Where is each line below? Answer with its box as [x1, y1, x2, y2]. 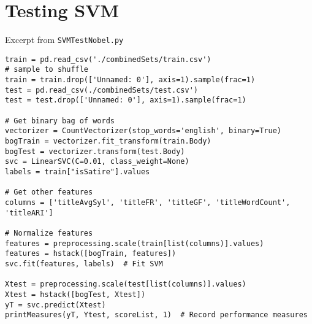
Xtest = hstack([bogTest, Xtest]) [5, 290, 146, 299]
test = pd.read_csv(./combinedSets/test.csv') [5, 85, 198, 94]
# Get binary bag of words [5, 116, 115, 125]
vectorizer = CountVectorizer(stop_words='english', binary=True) [5, 126, 282, 136]
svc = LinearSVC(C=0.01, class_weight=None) [5, 157, 189, 166]
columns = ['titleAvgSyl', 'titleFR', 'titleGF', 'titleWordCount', [5, 198, 291, 207]
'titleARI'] [5, 208, 53, 217]
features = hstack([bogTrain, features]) [5, 249, 177, 258]
